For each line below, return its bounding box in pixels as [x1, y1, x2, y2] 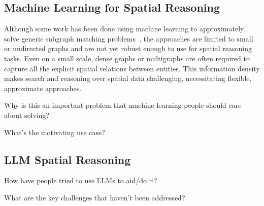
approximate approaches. [4, 83, 82, 93]
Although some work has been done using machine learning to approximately [4, 23, 244, 34]
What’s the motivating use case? [4, 127, 105, 137]
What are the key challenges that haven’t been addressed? [4, 192, 185, 202]
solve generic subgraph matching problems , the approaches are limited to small [4, 33, 253, 44]
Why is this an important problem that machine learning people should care [4, 100, 242, 110]
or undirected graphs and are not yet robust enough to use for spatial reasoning [4, 43, 252, 54]
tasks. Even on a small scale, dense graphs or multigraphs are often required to [4, 53, 250, 63]
